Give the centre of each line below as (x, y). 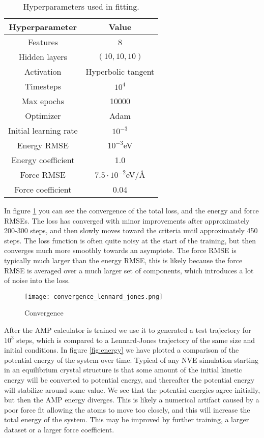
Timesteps (43, 86)
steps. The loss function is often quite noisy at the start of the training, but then (130, 240)
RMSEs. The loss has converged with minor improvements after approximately (127, 220)
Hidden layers (43, 57)
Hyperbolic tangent (120, 71)
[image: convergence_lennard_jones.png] (94, 296)
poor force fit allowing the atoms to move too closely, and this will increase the (127, 409)
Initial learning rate (43, 130)
